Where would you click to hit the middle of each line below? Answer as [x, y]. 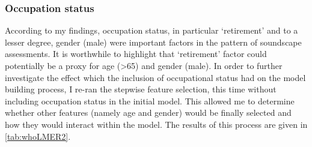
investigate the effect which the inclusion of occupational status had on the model [155, 77]
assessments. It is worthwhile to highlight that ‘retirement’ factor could [136, 54]
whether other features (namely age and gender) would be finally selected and [148, 112]
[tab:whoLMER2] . [38, 136]
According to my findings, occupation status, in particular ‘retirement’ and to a [151, 30]
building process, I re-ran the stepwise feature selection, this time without [141, 89]
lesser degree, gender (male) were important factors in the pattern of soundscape [153, 42]
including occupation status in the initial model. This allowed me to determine [150, 100]
